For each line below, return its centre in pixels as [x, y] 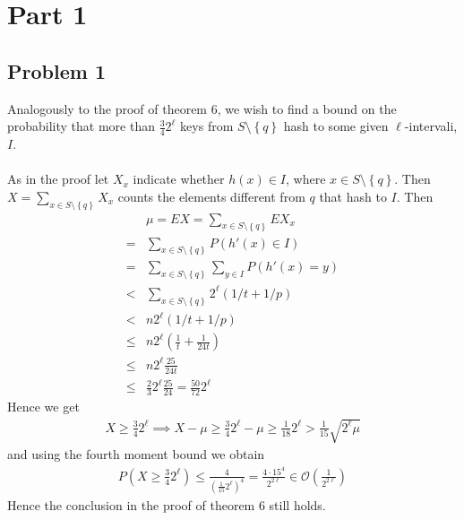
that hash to [353, 196]
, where [306, 179]
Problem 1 [56, 70]
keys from [207, 126]
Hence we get [43, 407]
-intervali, [431, 126]
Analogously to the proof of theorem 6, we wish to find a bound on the [202, 108]
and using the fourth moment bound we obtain [136, 454]
